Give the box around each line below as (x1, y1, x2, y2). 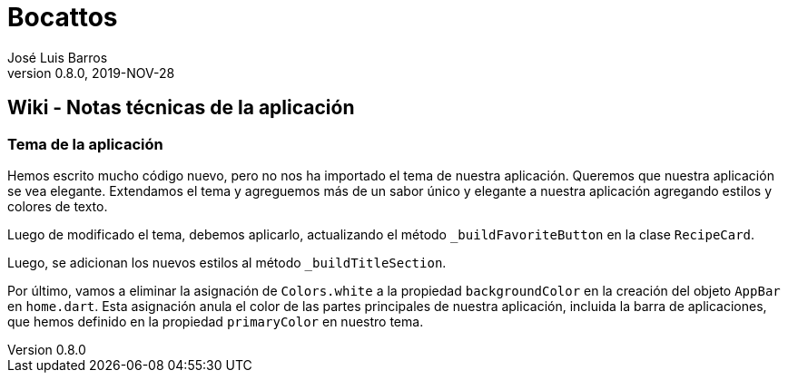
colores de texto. (7, 198, 108, 214)
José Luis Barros (7, 49, 108, 65)
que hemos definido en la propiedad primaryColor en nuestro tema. (7, 313, 424, 329)
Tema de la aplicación (7, 134, 163, 153)
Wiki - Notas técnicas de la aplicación (7, 96, 355, 120)
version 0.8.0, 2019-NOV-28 (7, 64, 175, 81)
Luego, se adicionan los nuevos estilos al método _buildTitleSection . (7, 254, 447, 270)
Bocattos (7, 2, 118, 33)
